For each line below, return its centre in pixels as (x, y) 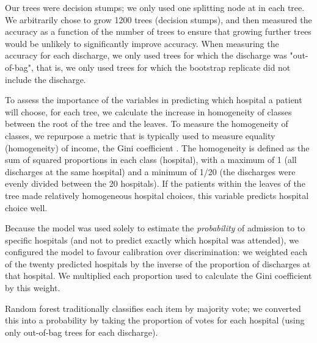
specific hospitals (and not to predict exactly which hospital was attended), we (152, 240)
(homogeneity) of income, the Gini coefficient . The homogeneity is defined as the (157, 147)
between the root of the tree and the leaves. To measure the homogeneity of (147, 124)
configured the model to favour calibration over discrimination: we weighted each (156, 252)
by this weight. (33, 288)
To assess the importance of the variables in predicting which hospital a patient (154, 100)
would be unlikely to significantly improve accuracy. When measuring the (142, 43)
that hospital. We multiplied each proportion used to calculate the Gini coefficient (158, 276)
